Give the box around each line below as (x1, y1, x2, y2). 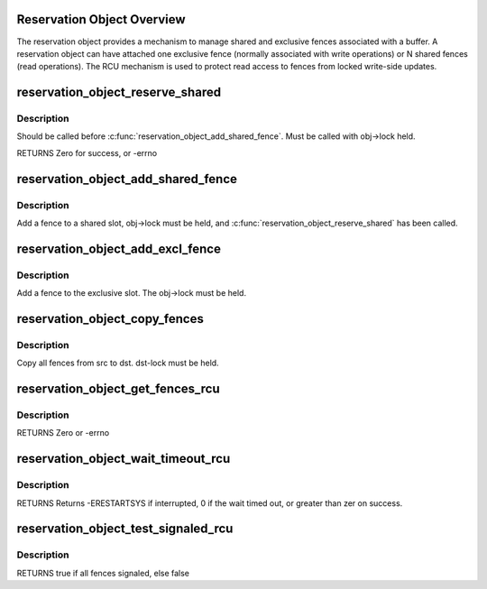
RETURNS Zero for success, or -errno (16, 147, 158, 158)
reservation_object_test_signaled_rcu (16, 521, 234, 537)
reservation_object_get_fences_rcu (16, 382, 220, 397)
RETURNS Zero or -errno (16, 428, 110, 438)
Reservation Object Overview (16, 12, 186, 27)
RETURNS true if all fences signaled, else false (16, 567, 189, 578)
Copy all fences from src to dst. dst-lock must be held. (16, 357, 220, 369)
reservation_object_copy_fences (16, 311, 205, 327)
